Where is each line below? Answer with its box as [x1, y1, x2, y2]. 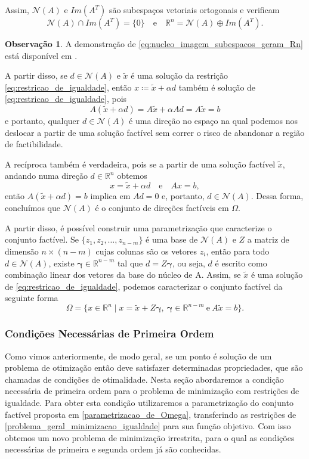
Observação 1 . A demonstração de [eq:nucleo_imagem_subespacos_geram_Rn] [5, 38, 303, 49]
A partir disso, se [5, 69, 67, 82]
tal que [117, 256, 143, 269]
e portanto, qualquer [5, 114, 80, 126]
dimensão [5, 244, 39, 257]
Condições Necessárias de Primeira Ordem [5, 326, 214, 341]
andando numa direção [5, 169, 88, 182]
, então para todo [206, 244, 270, 257]
